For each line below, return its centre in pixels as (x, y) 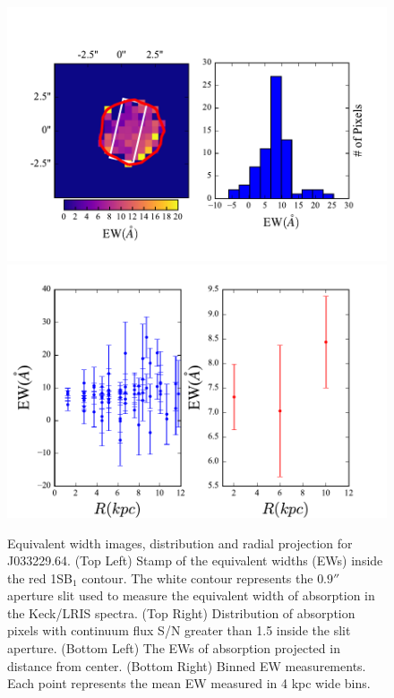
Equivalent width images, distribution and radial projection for (180, 543)
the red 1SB (40, 577)
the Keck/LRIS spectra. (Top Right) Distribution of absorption (181, 612)
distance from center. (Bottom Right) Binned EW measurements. (187, 665)
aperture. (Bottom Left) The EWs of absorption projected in (174, 648)
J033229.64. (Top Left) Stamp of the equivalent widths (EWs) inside (195, 560)
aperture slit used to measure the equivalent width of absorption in (191, 595)
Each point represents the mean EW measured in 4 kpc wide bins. (189, 683)
